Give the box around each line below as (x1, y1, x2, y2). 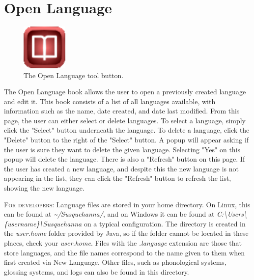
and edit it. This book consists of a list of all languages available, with (4, 96, 216, 106)
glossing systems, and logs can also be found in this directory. (4, 266, 189, 277)
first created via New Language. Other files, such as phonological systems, (4, 257, 226, 267)
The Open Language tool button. (24, 70, 124, 80)
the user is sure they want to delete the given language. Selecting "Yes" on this (4, 144, 241, 154)
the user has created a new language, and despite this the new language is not (4, 163, 239, 173)
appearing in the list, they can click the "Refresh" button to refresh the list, (4, 173, 231, 183)
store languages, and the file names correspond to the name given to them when (4, 247, 245, 257)
